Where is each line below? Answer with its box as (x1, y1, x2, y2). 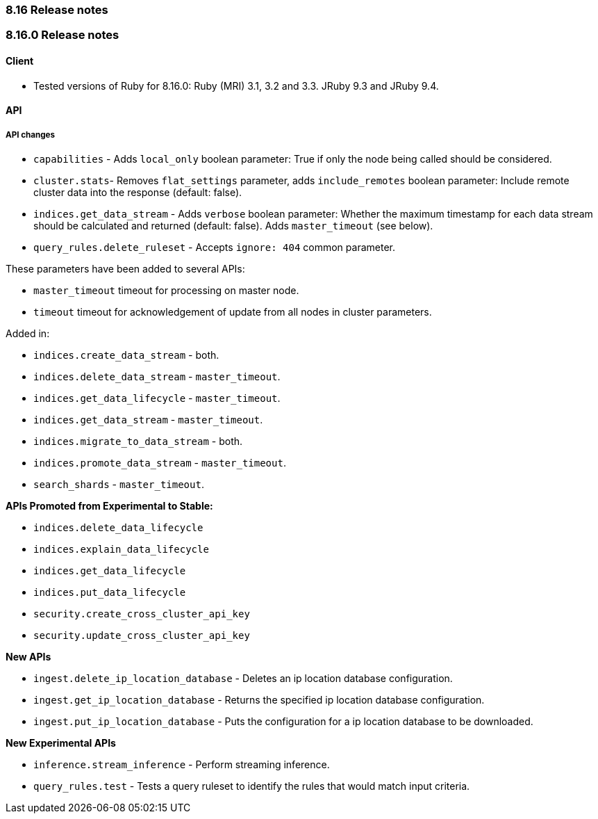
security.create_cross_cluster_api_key (33, 608, 250, 619)
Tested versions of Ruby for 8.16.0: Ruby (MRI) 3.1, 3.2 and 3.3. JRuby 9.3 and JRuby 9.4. (33, 79, 439, 92)
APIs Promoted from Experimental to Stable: (6, 499, 213, 512)
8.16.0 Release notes (6, 28, 119, 42)
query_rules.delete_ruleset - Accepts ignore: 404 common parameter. (33, 241, 395, 253)
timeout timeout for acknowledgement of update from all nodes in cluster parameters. (33, 305, 432, 318)
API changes (6, 129, 55, 140)
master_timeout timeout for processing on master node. (33, 284, 299, 296)
